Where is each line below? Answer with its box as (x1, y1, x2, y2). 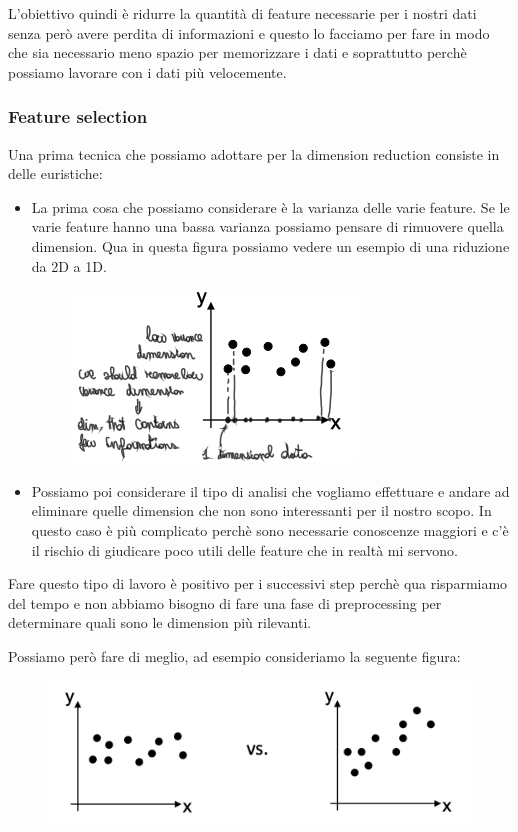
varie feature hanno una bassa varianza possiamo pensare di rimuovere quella (31, 216, 504, 237)
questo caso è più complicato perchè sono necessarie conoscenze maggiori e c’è (31, 519, 509, 540)
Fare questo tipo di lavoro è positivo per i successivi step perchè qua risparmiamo (8, 573, 508, 594)
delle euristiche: (8, 163, 103, 184)
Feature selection (8, 104, 148, 129)
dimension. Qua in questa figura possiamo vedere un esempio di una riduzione (31, 235, 510, 256)
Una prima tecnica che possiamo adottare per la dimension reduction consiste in (8, 143, 500, 164)
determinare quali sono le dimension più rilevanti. (8, 612, 312, 633)
